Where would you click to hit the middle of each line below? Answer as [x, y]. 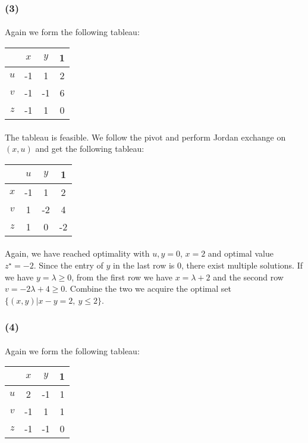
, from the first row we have [122, 277]
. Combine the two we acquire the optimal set [148, 288]
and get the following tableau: [90, 149]
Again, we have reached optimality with [77, 253]
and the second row [248, 277]
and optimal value [241, 253]
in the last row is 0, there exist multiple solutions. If [208, 265]
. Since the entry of [68, 265]
